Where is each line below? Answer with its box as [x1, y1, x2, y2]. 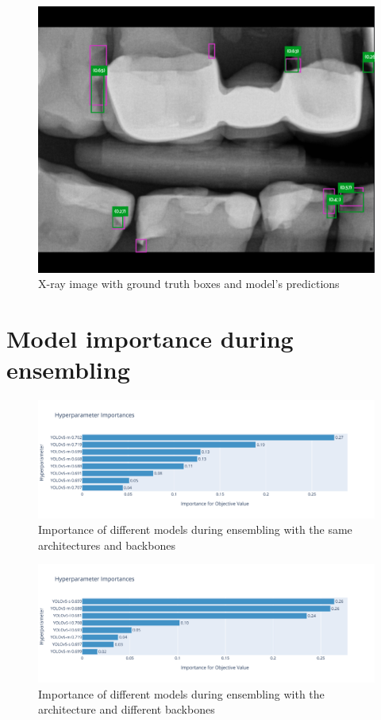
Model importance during [6, 321, 294, 354]
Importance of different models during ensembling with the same [38, 521, 352, 538]
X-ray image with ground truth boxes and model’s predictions [38, 275, 340, 292]
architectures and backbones [38, 536, 175, 553]
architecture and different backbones [38, 701, 215, 718]
